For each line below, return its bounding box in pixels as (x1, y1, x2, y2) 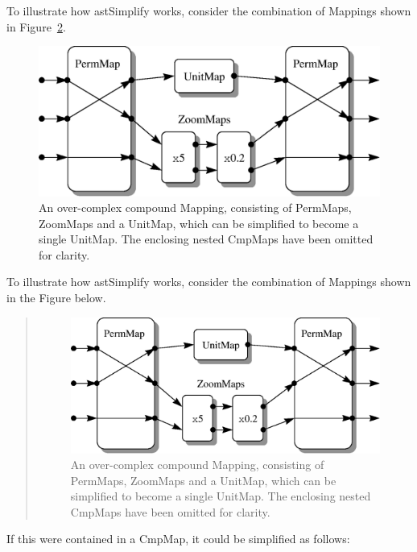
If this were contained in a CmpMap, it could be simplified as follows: (6, 530, 350, 547)
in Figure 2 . (6, 18, 66, 35)
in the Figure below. (6, 289, 106, 306)
